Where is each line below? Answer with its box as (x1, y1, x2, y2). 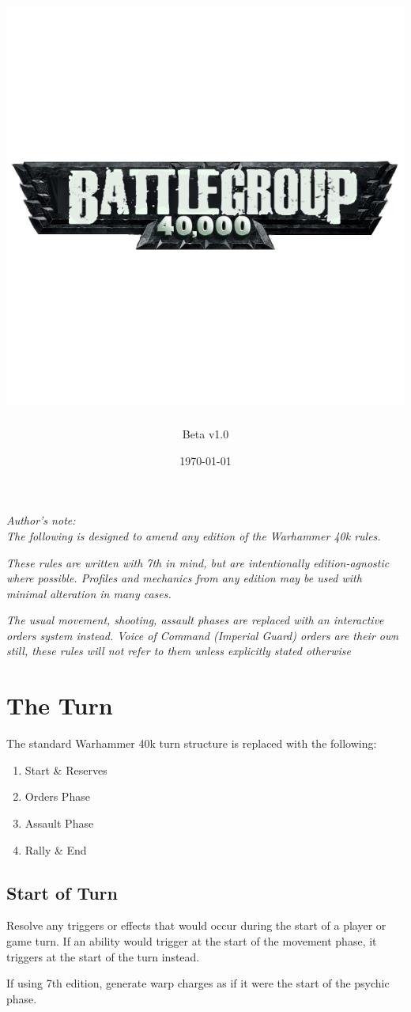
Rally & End (25, 841, 87, 858)
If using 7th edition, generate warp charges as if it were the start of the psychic (6, 975, 390, 991)
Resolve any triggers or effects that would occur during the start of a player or (6, 917, 386, 934)
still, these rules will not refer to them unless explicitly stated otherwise (6, 642, 351, 659)
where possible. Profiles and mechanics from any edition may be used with (6, 570, 362, 586)
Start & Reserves (25, 761, 107, 778)
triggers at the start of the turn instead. (6, 948, 200, 965)
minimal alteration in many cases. (6, 585, 172, 601)
